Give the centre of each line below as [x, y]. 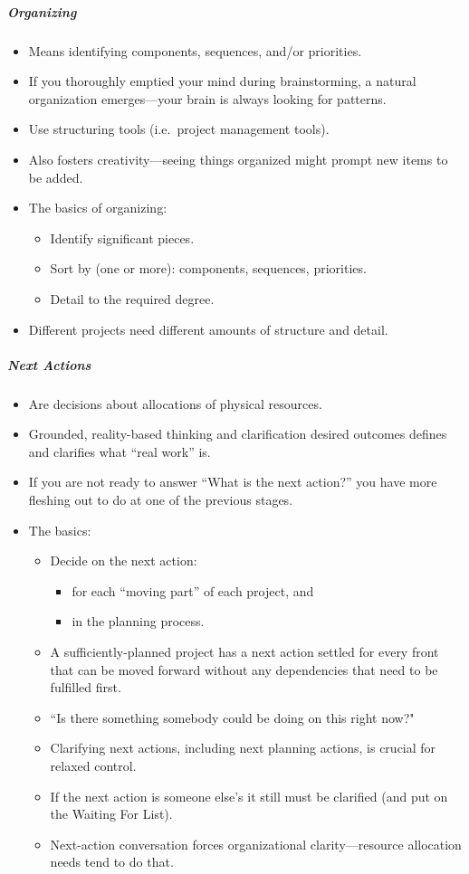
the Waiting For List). [111, 814]
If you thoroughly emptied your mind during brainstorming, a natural [222, 81]
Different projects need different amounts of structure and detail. [208, 329]
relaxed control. [93, 765]
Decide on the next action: [124, 560]
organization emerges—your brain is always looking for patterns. [207, 98]
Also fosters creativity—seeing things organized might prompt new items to [238, 159]
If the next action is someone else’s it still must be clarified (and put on [249, 796]
